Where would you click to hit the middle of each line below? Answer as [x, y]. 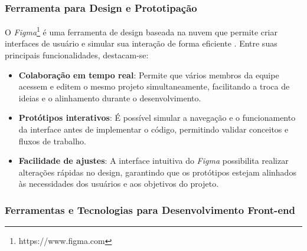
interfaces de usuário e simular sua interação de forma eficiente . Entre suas [141, 43]
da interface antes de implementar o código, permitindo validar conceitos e [153, 129]
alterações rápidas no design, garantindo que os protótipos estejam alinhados [157, 172]
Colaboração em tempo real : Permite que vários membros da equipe [149, 75]
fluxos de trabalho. [52, 141]
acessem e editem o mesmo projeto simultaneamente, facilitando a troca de [154, 86]
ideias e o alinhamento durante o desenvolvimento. [110, 98]
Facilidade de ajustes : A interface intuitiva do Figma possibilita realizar [153, 161]
